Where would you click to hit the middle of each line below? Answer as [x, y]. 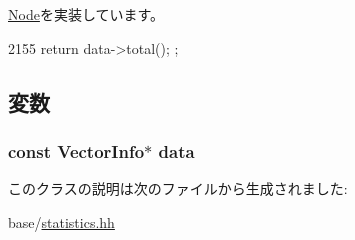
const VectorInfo [76, 150]
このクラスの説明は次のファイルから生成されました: [178, 188]
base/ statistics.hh [61, 221]
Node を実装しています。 [86, 14]
